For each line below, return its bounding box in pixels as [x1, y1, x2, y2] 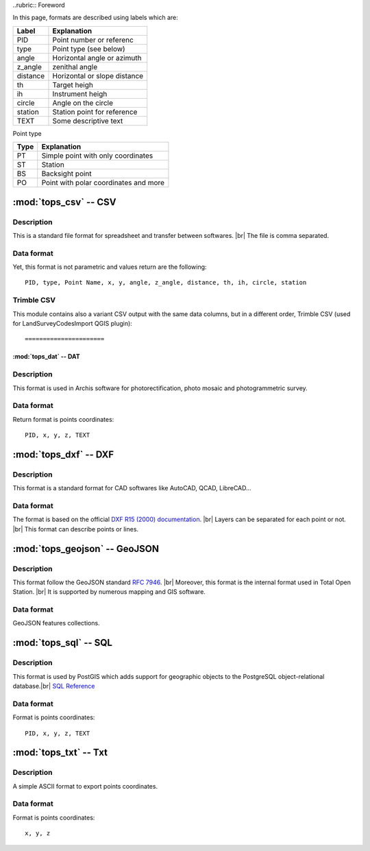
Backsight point [41, 169, 92, 178]
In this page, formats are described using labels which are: [12, 14, 178, 22]
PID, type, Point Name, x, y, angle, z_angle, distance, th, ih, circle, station [25, 278, 307, 287]
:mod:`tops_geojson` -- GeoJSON [12, 542, 160, 555]
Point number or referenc [52, 35, 134, 45]
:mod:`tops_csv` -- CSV [12, 196, 116, 208]
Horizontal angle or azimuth [52, 53, 142, 62]
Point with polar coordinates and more [41, 178, 164, 188]
